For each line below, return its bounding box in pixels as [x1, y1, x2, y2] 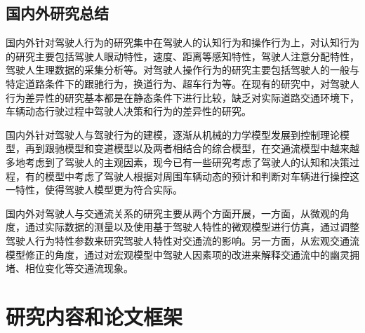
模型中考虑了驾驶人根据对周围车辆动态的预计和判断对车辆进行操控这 [44, 168, 359, 183]
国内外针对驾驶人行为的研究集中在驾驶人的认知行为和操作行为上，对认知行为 [6, 35, 359, 50]
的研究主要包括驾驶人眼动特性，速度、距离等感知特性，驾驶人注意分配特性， [6, 48, 359, 63]
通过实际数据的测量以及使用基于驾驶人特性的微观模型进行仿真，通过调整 [25, 219, 359, 234]
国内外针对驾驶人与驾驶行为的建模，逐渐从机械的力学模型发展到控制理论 [6, 127, 340, 142]
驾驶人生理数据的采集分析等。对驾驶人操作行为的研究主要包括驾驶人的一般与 [6, 62, 359, 77]
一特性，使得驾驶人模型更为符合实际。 [6, 182, 182, 197]
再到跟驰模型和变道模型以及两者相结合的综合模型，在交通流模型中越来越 [25, 141, 359, 156]
